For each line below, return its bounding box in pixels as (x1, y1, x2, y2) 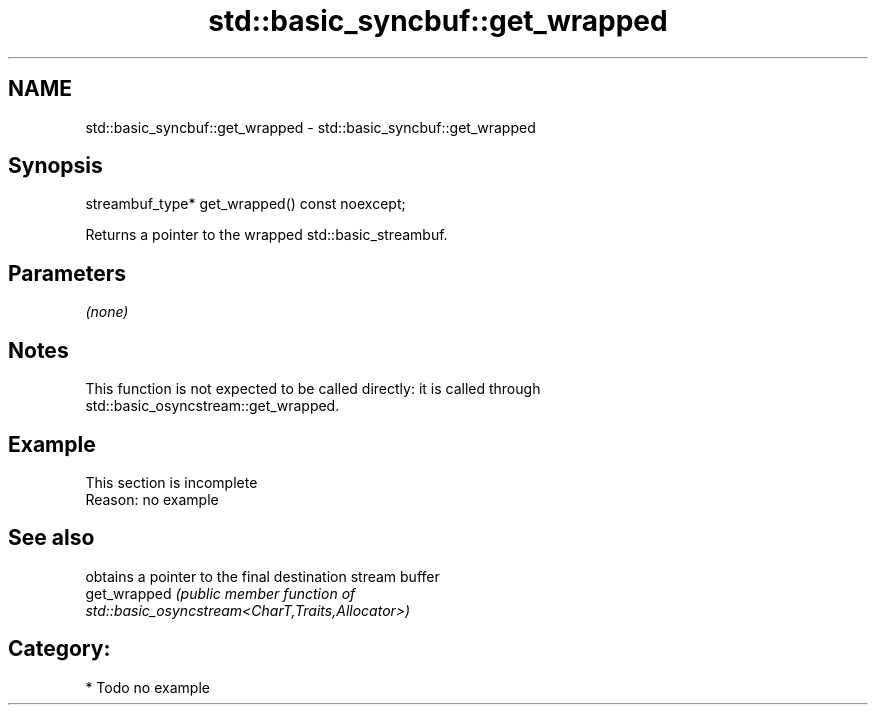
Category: (8, 636, 111, 662)
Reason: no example (85, 490, 219, 508)
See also (8, 525, 95, 551)
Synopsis (8, 153, 103, 179)
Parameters (8, 260, 126, 286)
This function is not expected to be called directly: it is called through (85, 380, 541, 398)
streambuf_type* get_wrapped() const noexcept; (85, 195, 406, 213)
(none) (85, 303, 129, 321)
